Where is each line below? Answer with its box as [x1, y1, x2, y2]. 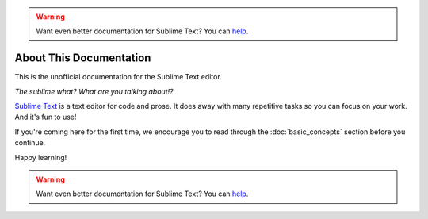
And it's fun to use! [14, 112, 77, 122]
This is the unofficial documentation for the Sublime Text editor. [14, 72, 222, 82]
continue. [14, 138, 46, 148]
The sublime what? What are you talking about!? [14, 86, 174, 96]
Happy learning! [14, 152, 67, 162]
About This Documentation [14, 52, 151, 65]
